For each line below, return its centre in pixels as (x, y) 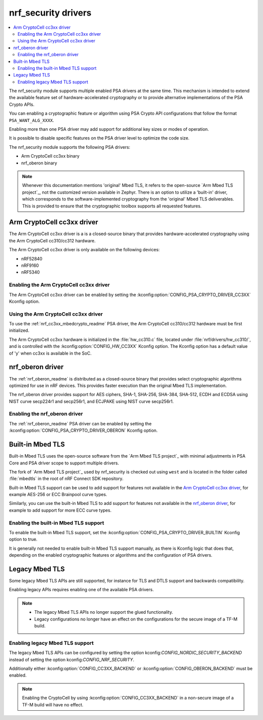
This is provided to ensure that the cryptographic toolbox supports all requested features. (112, 206)
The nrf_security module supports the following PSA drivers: (70, 147)
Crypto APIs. (22, 104)
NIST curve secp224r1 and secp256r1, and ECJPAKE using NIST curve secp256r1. (91, 401)
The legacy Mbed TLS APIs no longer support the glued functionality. (104, 612)
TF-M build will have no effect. (53, 704)
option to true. (23, 540)
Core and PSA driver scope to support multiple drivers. (64, 463)
